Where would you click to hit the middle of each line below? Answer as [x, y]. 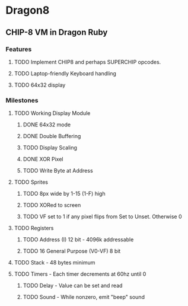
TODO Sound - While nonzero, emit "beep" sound [84, 297]
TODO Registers [34, 228]
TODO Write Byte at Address [58, 171]
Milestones [22, 100]
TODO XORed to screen [52, 205]
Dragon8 [28, 10]
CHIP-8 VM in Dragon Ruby [57, 32]
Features [19, 49]
